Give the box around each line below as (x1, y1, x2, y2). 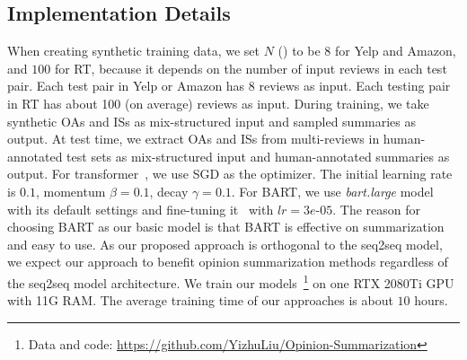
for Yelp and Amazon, (334, 41, 456, 60)
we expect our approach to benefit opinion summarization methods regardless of (7, 252, 448, 271)
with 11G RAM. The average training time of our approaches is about (7, 291, 393, 310)
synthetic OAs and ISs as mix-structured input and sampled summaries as (7, 111, 417, 130)
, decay (149, 181, 189, 200)
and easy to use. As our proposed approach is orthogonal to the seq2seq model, (7, 234, 443, 253)
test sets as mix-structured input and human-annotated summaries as (66, 146, 450, 165)
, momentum (35, 181, 106, 200)
